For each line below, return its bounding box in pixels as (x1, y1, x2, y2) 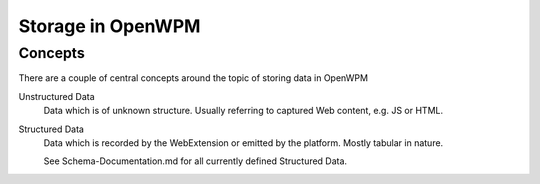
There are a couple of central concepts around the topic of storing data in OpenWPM (18, 72, 369, 84)
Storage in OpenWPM (18, 15, 201, 37)
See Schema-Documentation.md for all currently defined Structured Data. (43, 155, 348, 167)
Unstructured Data (18, 90, 95, 102)
